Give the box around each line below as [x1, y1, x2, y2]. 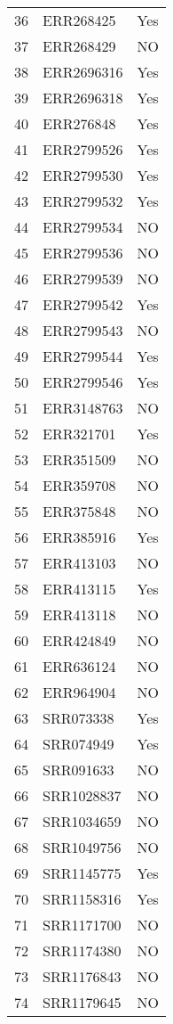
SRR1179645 [43, 992, 122, 1012]
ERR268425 [43, 10, 116, 30]
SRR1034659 [43, 811, 122, 831]
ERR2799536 [43, 242, 123, 263]
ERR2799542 [43, 294, 123, 315]
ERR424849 [43, 630, 116, 651]
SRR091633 [43, 759, 114, 780]
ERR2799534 [43, 217, 123, 237]
